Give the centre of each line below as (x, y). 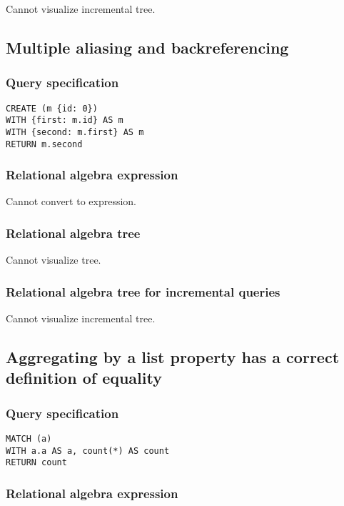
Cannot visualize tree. (54, 260)
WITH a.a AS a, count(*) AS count (88, 451)
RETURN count (36, 463)
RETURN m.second (44, 144)
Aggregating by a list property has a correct (173, 357)
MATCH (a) (29, 439)
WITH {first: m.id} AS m (65, 120)
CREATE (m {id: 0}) (52, 108)
